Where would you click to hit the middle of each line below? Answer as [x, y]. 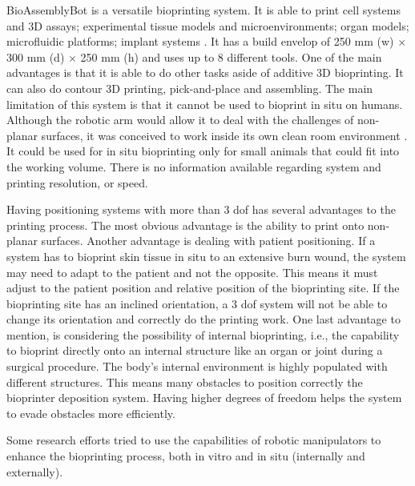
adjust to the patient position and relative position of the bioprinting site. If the [203, 288]
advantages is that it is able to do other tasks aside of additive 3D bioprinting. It [205, 72]
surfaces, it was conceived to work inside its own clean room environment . [224, 135]
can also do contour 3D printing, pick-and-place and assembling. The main [190, 88]
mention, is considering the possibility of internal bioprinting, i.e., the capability [203, 334]
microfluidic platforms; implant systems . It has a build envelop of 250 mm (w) [200, 41]
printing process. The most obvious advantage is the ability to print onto [185, 225]
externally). [35, 471]
